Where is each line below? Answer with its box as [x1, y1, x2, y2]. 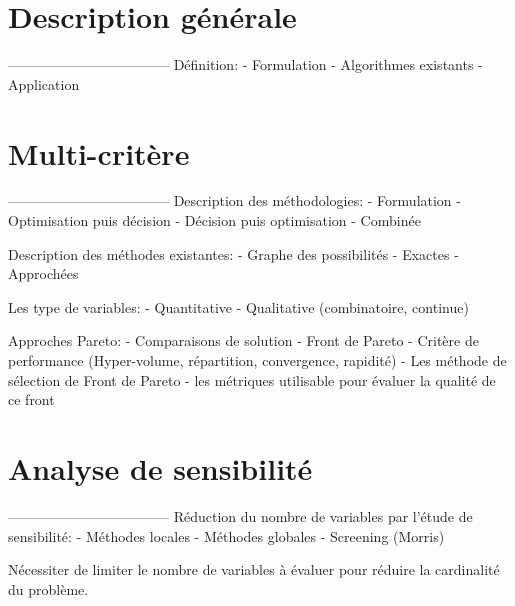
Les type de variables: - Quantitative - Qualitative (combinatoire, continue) [8, 296, 469, 317]
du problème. [8, 578, 89, 599]
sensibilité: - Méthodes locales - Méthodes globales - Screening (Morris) [8, 525, 445, 546]
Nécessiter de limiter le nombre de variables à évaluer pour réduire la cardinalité [8, 559, 500, 580]
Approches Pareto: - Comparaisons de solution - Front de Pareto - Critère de [8, 330, 479, 351]
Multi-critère [8, 132, 190, 173]
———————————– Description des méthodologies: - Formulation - [8, 190, 461, 211]
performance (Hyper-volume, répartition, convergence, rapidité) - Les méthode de [8, 350, 507, 370]
